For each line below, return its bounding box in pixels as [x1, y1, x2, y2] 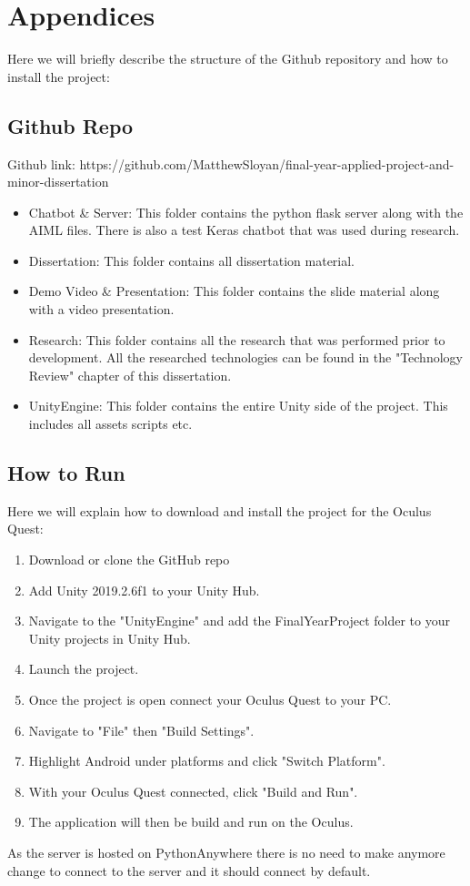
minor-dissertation [7, 172, 109, 191]
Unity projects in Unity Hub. [28, 628, 191, 647]
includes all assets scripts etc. [28, 414, 193, 433]
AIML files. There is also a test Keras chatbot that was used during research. [28, 220, 460, 239]
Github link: [7, 154, 75, 173]
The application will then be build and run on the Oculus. [28, 812, 354, 831]
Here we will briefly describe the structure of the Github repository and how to [7, 49, 448, 68]
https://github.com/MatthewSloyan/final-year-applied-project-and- [79, 154, 455, 173]
